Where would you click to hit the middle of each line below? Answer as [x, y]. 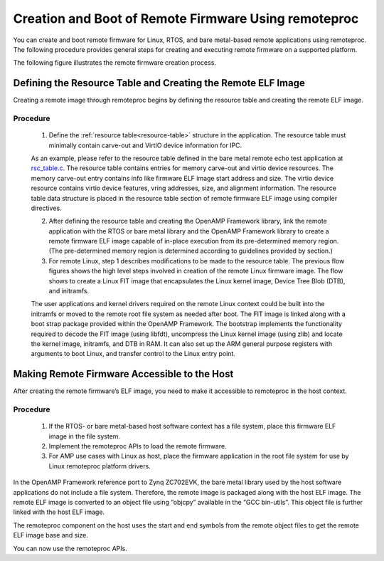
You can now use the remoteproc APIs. [70, 548]
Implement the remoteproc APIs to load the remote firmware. [138, 446]
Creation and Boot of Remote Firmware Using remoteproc [186, 19]
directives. [46, 208]
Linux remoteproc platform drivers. [100, 466]
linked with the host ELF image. [59, 512]
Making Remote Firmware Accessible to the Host [123, 374]
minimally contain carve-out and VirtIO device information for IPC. [145, 145]
